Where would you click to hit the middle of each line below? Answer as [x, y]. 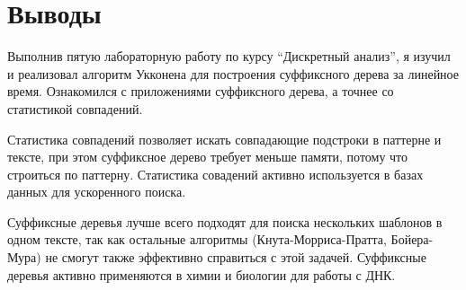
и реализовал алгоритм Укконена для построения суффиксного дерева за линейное [233, 73]
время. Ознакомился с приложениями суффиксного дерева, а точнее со [201, 91]
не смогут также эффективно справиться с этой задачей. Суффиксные [236, 257]
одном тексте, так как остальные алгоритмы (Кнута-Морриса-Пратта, [197, 239]
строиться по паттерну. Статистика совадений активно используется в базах [215, 174]
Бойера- [412, 239]
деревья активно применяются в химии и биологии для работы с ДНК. [202, 274]
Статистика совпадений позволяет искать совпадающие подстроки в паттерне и [224, 139]
